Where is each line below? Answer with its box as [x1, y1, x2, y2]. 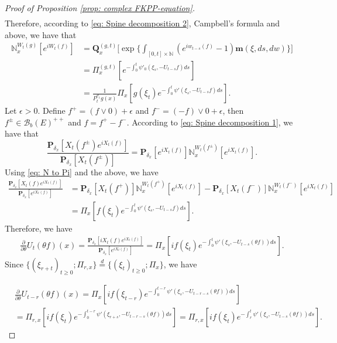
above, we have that [5, 28, 77, 40]
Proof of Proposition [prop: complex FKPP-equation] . [5, 2, 195, 13]
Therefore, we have [5, 222, 73, 234]
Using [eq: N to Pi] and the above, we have [5, 165, 159, 178]
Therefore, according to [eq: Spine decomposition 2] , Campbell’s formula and [5, 17, 280, 29]
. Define [37, 104, 66, 117]
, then [222, 104, 244, 117]
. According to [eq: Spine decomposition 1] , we [126, 116, 293, 128]
